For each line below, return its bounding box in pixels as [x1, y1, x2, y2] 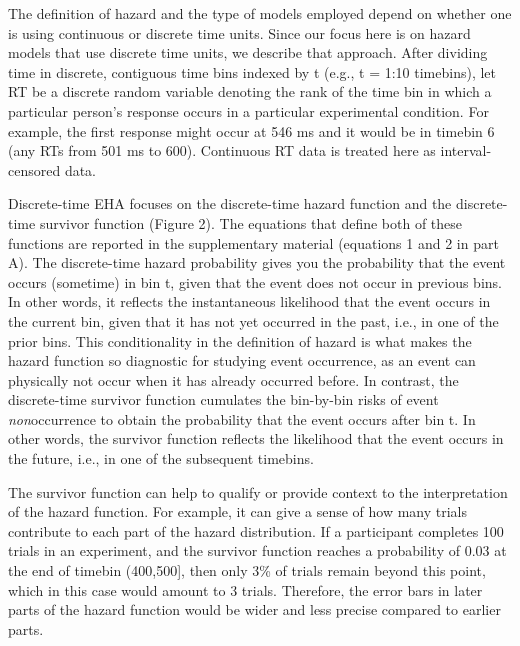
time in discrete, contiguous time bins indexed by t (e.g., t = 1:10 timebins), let [8, 61, 496, 82]
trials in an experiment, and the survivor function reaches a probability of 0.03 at [8, 540, 507, 561]
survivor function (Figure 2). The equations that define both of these [39, 212, 463, 233]
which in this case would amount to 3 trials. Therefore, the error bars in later [8, 579, 483, 600]
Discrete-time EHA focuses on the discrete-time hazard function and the [8, 193, 452, 214]
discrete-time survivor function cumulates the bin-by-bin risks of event [8, 389, 439, 410]
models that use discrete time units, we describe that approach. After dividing [8, 42, 488, 63]
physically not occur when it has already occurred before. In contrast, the [8, 369, 459, 390]
